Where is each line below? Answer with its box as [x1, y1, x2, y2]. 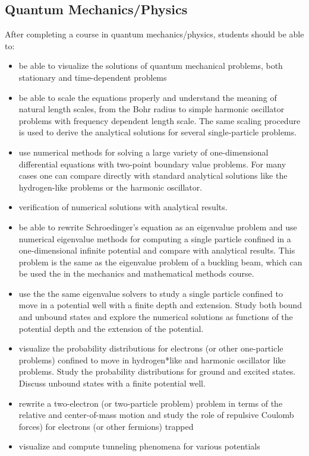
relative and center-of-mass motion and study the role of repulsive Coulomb [18, 408, 294, 421]
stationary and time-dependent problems [18, 71, 167, 83]
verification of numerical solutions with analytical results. [18, 201, 228, 213]
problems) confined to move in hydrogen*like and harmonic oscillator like [18, 353, 286, 366]
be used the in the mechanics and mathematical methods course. [18, 267, 254, 280]
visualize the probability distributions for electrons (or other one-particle [18, 342, 283, 354]
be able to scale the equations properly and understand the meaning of [18, 91, 277, 103]
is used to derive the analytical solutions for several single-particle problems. [18, 126, 297, 138]
